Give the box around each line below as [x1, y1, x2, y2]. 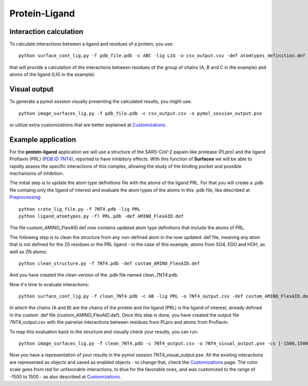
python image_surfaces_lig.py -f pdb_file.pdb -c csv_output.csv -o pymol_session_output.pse [18, 111, 262, 116]
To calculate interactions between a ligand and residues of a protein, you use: [9, 41, 174, 47]
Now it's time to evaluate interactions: [9, 281, 89, 287]
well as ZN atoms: [9, 248, 47, 254]
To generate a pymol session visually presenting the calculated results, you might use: [9, 98, 192, 105]
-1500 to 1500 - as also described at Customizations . [9, 373, 122, 380]
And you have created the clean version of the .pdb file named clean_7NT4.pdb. [9, 272, 179, 278]
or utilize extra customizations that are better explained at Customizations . [9, 121, 167, 128]
